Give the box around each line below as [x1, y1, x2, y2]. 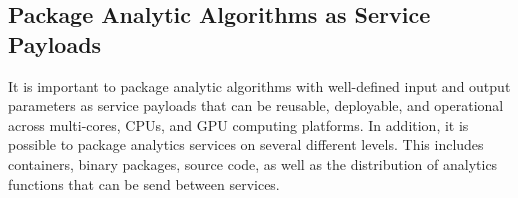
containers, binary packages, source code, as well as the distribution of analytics [8, 153, 498, 174]
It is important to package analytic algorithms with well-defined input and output [8, 75, 511, 96]
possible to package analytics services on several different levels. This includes [8, 134, 484, 155]
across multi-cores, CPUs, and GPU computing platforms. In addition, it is [8, 114, 469, 135]
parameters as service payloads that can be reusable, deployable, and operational [8, 95, 504, 116]
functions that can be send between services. [8, 173, 280, 194]
